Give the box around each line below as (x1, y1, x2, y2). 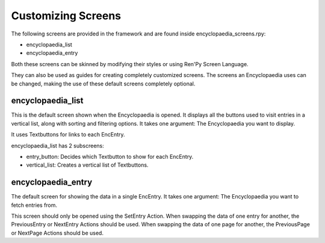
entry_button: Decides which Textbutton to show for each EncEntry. (26, 153, 194, 160)
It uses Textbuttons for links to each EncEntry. (11, 131, 126, 138)
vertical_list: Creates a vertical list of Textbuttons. (26, 161, 149, 168)
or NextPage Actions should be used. (11, 229, 104, 236)
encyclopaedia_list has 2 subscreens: (11, 142, 105, 149)
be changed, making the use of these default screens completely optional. (11, 80, 196, 87)
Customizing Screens (11, 9, 122, 22)
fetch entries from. (11, 201, 57, 209)
